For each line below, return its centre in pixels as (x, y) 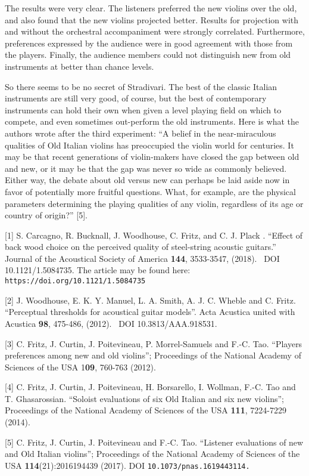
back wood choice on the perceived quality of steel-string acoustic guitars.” (141, 247)
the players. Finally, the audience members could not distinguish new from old (148, 55)
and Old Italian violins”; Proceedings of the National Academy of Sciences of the (152, 454)
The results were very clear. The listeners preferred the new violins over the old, (151, 8)
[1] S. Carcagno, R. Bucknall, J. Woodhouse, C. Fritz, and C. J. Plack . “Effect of (154, 235)
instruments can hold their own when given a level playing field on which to (143, 109)
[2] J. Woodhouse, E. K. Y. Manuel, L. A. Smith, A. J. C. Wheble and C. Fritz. (150, 300)
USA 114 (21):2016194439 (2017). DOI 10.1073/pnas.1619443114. (127, 465)
